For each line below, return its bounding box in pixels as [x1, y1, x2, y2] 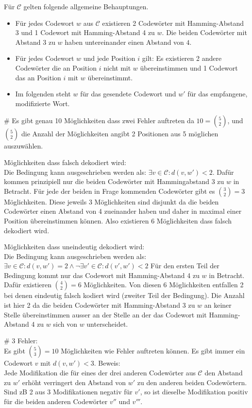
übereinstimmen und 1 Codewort [140, 62, 238, 73]
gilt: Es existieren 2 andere [142, 53, 222, 63]
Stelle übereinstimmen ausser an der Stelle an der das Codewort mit [4, 309, 207, 319]
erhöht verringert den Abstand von [22, 377, 126, 387]
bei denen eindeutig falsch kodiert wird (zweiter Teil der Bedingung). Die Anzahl [4, 290, 245, 300]
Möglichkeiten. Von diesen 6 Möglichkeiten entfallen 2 [84, 279, 244, 290]
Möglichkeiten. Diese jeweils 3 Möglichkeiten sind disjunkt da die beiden [4, 196, 219, 206]
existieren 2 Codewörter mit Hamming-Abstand [102, 18, 244, 28]
